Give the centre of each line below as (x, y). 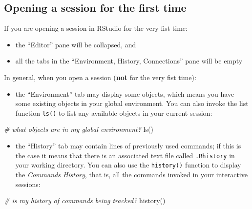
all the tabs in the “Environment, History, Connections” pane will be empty (129, 61)
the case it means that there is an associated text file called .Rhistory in (125, 155)
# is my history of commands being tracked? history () (85, 200)
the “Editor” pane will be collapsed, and (76, 44)
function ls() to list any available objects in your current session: (114, 113)
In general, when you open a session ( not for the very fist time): (100, 77)
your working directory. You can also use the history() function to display (128, 165)
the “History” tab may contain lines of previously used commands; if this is (128, 146)
